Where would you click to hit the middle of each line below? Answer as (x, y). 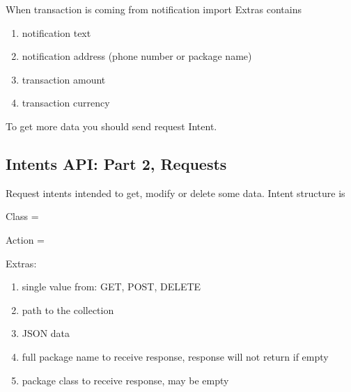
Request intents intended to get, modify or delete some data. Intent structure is (175, 193)
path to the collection (68, 309)
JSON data (46, 333)
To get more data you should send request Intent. (111, 126)
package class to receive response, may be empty (125, 380)
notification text (56, 32)
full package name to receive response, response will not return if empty (175, 356)
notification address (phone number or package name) (137, 56)
